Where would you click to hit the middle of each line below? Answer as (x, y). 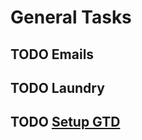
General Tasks (71, 17)
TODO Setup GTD (65, 122)
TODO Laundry (57, 87)
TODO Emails (52, 54)
